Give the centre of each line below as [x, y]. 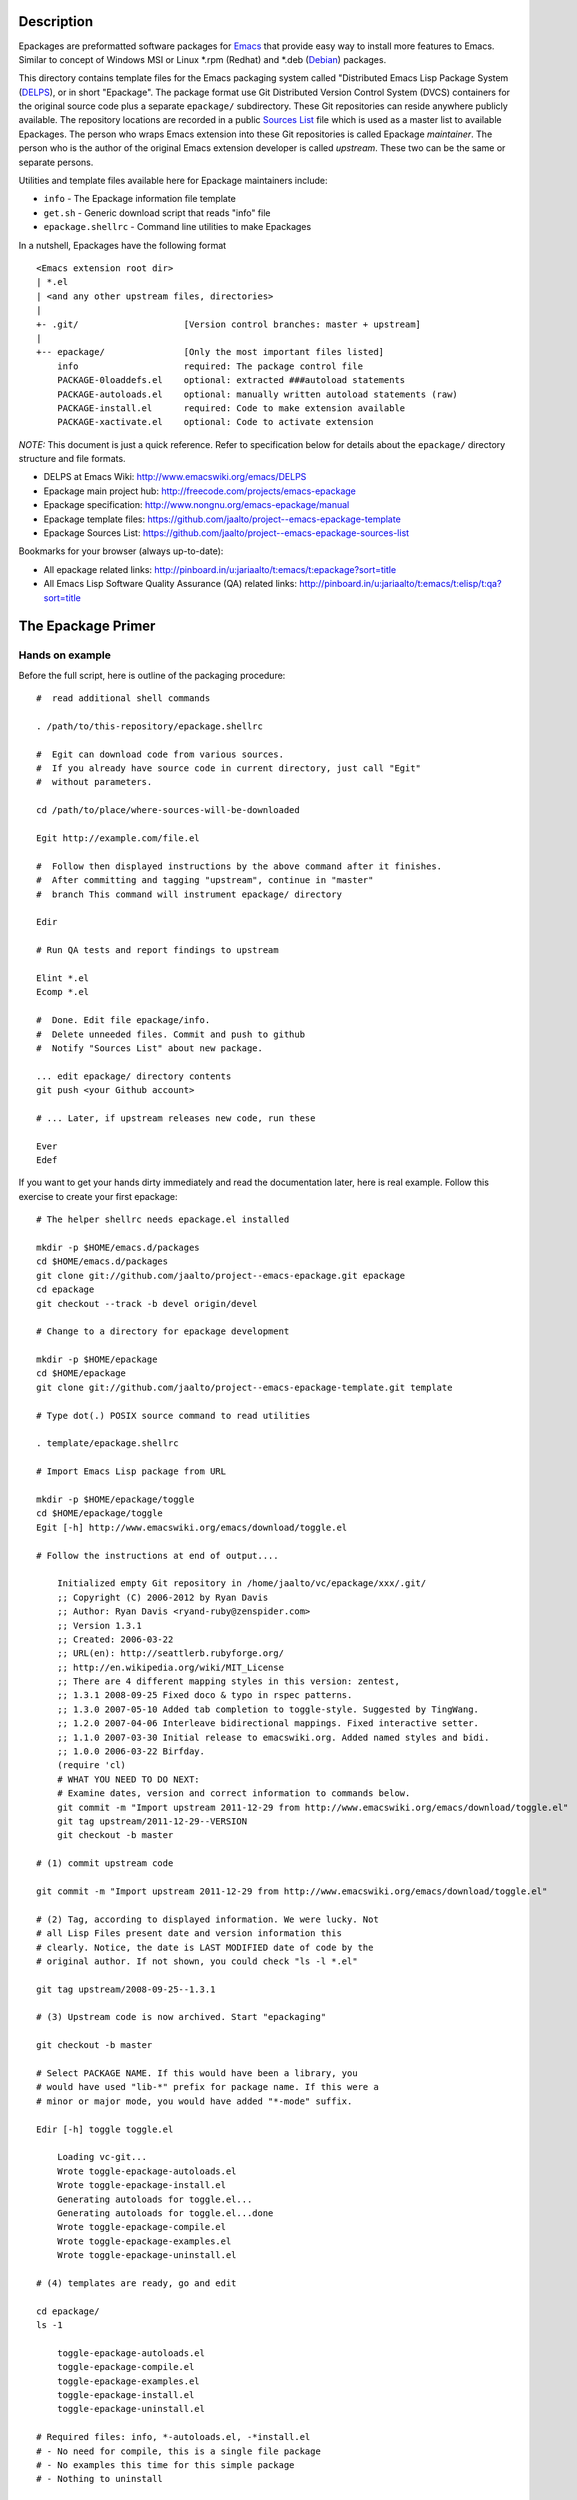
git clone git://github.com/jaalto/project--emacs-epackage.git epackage [221, 1275]
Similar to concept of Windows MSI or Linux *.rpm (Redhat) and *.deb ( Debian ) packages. [202, 59]
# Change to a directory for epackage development [163, 1331]
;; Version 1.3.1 [99, 1625]
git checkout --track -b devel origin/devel [147, 1303]
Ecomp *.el [63, 992]
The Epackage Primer [87, 626]
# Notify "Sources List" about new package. [150, 1048]
